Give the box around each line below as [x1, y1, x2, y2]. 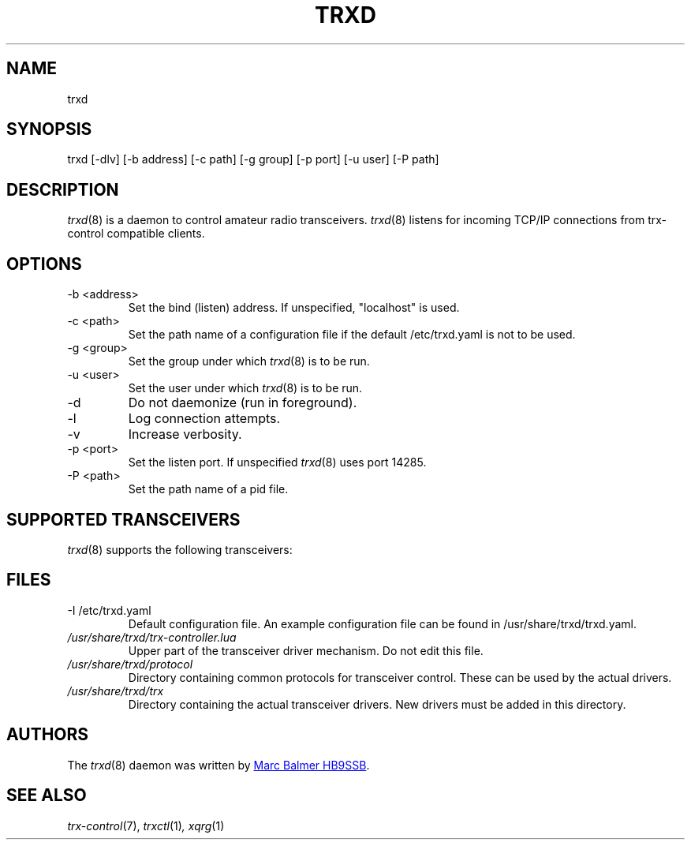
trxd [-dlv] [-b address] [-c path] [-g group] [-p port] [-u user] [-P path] [67, 152, 439, 167]
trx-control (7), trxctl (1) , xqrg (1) [67, 818, 225, 833]
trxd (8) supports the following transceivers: [67, 542, 293, 556]
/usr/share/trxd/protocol [67, 657, 193, 671]
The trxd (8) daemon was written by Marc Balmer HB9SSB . [67, 758, 370, 772]
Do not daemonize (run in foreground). [128, 395, 357, 411]
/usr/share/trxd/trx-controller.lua [67, 630, 237, 644]
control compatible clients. [67, 226, 205, 241]
